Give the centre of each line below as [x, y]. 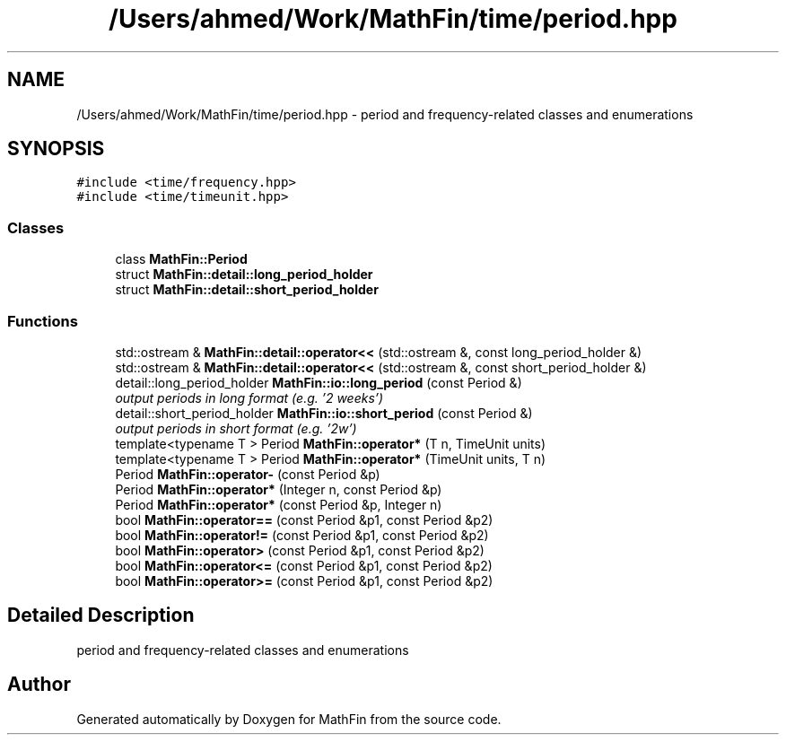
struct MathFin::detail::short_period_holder [247, 290]
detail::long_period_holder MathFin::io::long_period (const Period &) [319, 382]
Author [39, 685]
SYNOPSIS [56, 149]
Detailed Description [101, 615]
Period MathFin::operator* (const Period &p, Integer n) [279, 504]
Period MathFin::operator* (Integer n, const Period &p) [279, 489]
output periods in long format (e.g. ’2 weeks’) [249, 397]
